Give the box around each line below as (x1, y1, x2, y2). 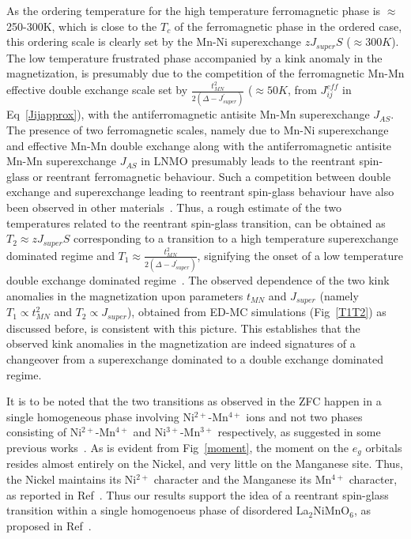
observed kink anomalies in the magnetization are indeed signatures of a (6, 335, 356, 352)
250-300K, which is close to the (6, 17, 157, 34)
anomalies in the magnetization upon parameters (6, 287, 243, 303)
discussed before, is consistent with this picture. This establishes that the (6, 319, 360, 336)
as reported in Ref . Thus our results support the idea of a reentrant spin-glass (6, 486, 389, 503)
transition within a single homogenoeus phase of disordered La (6, 502, 309, 518)
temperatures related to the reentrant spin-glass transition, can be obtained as (6, 214, 386, 231)
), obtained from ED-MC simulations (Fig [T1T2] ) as (126, 303, 386, 320)
